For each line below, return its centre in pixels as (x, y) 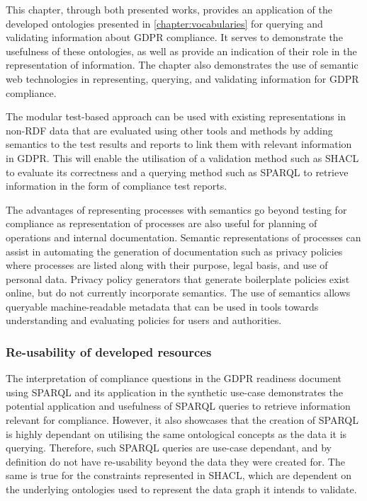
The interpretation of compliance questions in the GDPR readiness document (174, 378)
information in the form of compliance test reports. (117, 186)
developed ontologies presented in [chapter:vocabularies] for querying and (164, 23)
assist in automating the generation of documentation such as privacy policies (174, 251)
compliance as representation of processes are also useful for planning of (162, 223)
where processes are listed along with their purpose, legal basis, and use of (167, 265)
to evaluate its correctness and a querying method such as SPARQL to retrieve (177, 172)
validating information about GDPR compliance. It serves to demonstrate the (174, 37)
